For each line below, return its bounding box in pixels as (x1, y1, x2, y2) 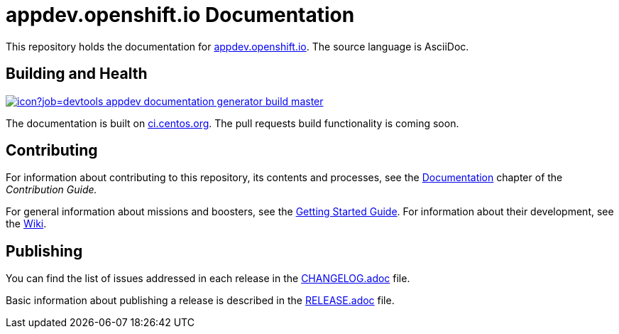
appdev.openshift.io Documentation (6, 3, 355, 27)
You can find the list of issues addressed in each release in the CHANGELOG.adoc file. (6, 272, 410, 285)
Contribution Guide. (6, 183, 97, 196)
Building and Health (6, 65, 148, 83)
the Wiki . (6, 217, 47, 230)
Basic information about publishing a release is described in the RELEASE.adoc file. (6, 294, 395, 307)
